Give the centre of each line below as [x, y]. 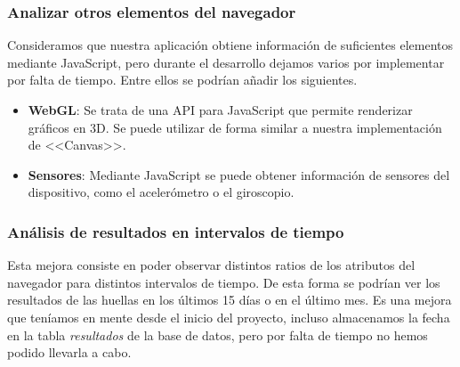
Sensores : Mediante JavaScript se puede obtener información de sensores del [239, 174]
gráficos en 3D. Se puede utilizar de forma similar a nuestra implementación [235, 127]
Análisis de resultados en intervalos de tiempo [176, 231]
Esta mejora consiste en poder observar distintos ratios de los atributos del [211, 265]
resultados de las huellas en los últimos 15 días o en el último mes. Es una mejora [230, 300]
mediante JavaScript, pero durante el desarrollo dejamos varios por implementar [226, 62]
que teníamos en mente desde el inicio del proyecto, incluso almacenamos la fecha [229, 317]
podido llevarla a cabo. [69, 352]
